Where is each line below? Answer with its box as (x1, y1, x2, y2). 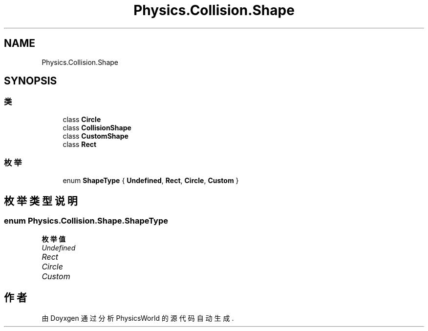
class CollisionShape (63, 123, 131, 132)
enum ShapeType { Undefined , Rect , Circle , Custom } (63, 176, 239, 185)
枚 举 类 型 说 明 (4, 194, 78, 207)
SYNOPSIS (4, 75, 57, 87)
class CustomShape (63, 131, 128, 140)
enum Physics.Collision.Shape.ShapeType (4, 216, 169, 226)
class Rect (63, 140, 97, 148)
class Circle (63, 115, 101, 124)
